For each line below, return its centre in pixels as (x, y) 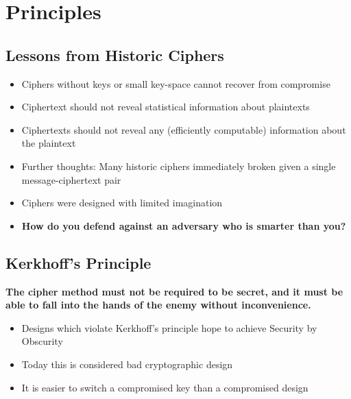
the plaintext (49, 143)
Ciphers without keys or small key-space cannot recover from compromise (176, 83)
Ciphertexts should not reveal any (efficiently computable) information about (184, 129)
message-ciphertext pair (71, 179)
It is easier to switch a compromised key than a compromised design (165, 387)
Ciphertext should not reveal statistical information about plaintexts (166, 107)
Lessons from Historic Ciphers (115, 55)
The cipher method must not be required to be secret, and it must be (174, 291)
